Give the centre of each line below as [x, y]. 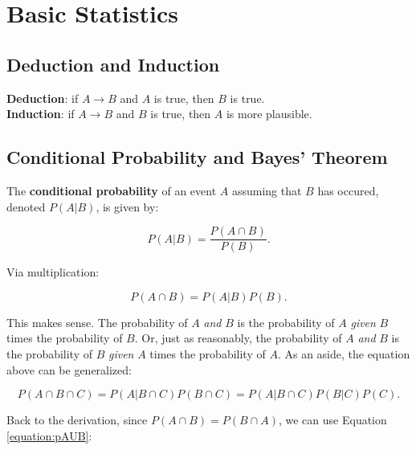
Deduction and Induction [113, 64]
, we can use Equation [332, 420]
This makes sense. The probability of [97, 322]
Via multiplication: [53, 272]
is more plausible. [269, 114]
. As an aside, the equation [344, 354]
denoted [26, 206]
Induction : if [41, 114]
